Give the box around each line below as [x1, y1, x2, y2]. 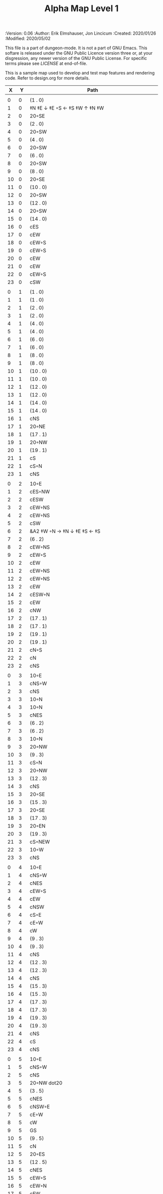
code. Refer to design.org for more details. [5, 75, 90, 81]
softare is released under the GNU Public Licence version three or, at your [5, 50, 153, 56]
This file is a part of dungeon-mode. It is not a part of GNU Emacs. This [5, 45, 147, 51]
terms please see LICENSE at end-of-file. [5, 60, 87, 66]
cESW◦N [30, 591, 50, 598]
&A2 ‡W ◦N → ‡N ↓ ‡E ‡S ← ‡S [30, 528, 101, 535]
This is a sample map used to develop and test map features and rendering [5, 70, 155, 76]
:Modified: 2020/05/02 [5, 36, 51, 41]
